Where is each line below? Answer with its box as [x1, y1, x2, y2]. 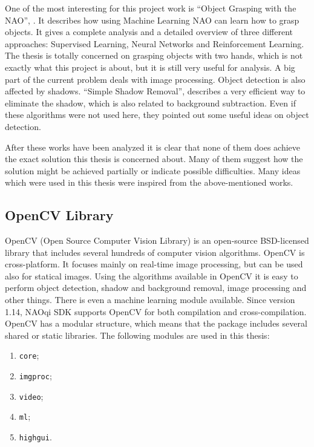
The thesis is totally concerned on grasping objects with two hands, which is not [5, 49, 303, 62]
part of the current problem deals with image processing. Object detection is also [5, 73, 306, 85]
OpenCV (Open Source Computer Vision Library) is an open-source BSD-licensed [5, 234, 309, 247]
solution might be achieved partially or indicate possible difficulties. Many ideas [5, 164, 301, 177]
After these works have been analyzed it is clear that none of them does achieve [5, 140, 301, 153]
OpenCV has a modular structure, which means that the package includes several [5, 317, 307, 330]
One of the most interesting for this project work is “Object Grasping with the [5, 2, 296, 14]
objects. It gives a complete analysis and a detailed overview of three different [5, 25, 293, 38]
